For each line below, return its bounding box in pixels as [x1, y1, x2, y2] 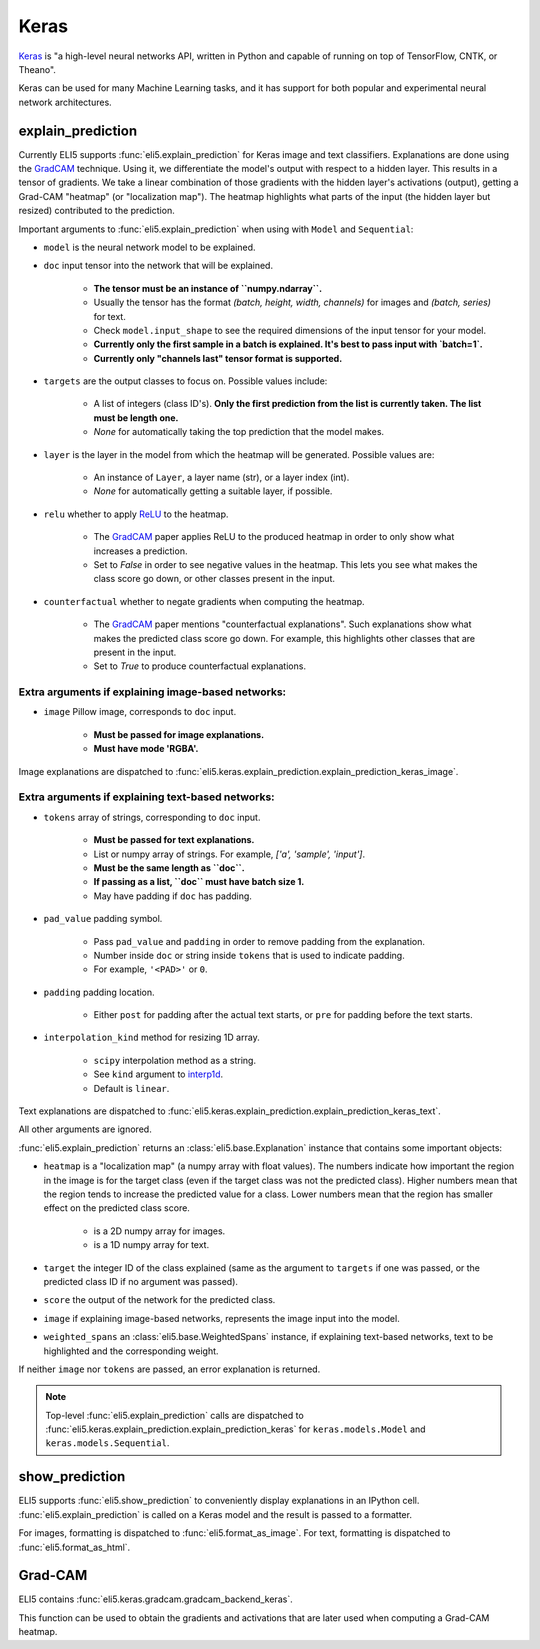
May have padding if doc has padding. [93, 890, 252, 902]
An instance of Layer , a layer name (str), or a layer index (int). [93, 471, 350, 484]
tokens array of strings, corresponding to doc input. [43, 811, 261, 823]
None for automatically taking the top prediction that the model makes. [93, 426, 385, 438]
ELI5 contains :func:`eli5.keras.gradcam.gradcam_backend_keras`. [18, 1593, 294, 1605]
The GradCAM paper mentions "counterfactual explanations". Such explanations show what [93, 618, 472, 630]
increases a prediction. [93, 545, 188, 557]
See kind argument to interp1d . [93, 1068, 224, 1080]
